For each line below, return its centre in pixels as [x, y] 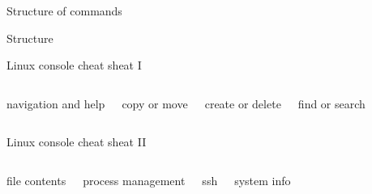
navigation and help [56, 103]
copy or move [155, 103]
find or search [331, 103]
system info [263, 180]
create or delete [243, 103]
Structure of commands [64, 11]
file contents [36, 180]
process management [134, 180]
